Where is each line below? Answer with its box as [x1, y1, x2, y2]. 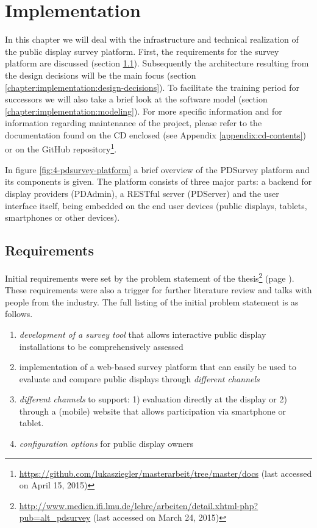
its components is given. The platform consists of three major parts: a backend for [5, 175, 312, 188]
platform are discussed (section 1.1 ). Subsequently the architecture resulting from [5, 57, 309, 70]
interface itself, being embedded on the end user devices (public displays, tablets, [5, 199, 307, 212]
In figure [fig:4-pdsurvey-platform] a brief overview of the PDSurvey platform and [5, 163, 310, 176]
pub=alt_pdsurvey [19, 511, 91, 524]
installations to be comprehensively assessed [19, 340, 183, 352]
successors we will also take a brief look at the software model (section [5, 93, 268, 105]
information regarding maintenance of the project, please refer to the [5, 116, 262, 129]
